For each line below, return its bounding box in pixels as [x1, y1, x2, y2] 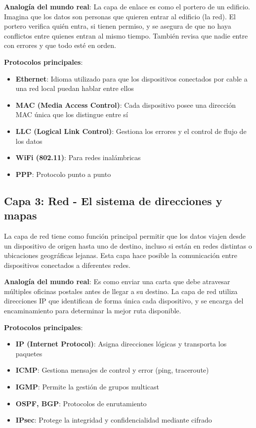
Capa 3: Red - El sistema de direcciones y [4, 193, 222, 208]
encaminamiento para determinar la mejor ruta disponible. [4, 305, 181, 316]
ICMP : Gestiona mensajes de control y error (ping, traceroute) [15, 365, 209, 375]
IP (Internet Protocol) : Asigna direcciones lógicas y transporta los [15, 339, 227, 349]
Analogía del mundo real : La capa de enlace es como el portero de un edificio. [4, 1, 250, 11]
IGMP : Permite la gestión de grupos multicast [15, 382, 159, 392]
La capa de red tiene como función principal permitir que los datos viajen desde [4, 230, 246, 241]
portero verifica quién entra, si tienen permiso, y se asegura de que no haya [4, 21, 231, 31]
